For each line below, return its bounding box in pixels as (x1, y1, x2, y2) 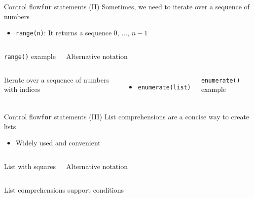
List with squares (4, 161, 56, 171)
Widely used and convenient (15, 138, 101, 148)
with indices (4, 84, 40, 94)
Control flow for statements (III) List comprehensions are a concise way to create (4, 112, 250, 122)
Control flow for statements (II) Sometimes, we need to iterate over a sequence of (4, 1, 250, 11)
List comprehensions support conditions (4, 184, 124, 195)
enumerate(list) (138, 84, 191, 91)
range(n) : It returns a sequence (15, 28, 112, 38)
